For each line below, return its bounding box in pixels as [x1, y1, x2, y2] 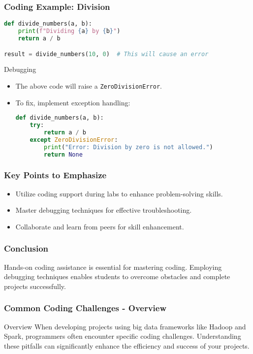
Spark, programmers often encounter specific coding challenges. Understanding [4, 331, 241, 341]
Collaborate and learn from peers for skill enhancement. [15, 221, 184, 231]
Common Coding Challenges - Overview [4, 302, 167, 314]
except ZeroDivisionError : [30, 136, 118, 143]
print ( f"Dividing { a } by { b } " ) [18, 28, 121, 35]
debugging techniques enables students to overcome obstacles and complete [4, 271, 230, 282]
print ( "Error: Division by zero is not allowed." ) [44, 143, 213, 151]
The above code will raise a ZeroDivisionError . [15, 80, 162, 91]
